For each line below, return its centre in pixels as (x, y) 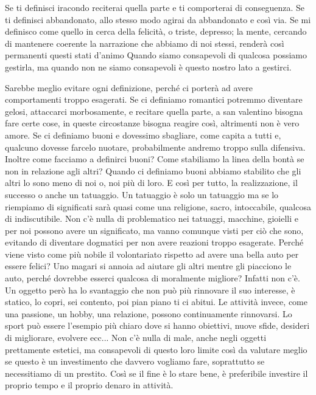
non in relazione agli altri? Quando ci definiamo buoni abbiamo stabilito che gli (153, 170)
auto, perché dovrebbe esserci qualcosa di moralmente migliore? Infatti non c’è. (153, 278)
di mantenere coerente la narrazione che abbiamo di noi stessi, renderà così (145, 43)
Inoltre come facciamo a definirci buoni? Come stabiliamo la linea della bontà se (155, 159)
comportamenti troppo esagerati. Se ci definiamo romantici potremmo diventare (154, 99)
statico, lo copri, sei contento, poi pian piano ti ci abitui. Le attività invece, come (156, 302)
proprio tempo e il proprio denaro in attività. (89, 385)
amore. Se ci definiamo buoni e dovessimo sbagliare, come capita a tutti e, (143, 135)
